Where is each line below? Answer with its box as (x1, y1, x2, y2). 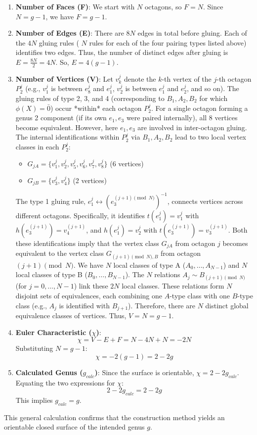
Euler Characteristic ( (15, 327, 92, 337)
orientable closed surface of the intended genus (4, 422, 145, 432)
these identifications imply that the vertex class (15, 238, 159, 248)
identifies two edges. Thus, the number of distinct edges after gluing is (15, 47, 228, 57)
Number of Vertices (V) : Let (15, 73, 113, 84)
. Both (228, 224, 248, 235)
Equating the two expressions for (15, 377, 115, 387)
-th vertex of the (162, 73, 212, 84)
